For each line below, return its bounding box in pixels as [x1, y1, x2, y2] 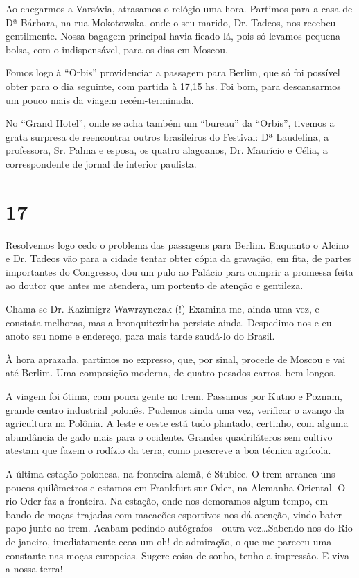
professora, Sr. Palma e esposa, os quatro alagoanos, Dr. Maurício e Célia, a [6, 143, 328, 157]
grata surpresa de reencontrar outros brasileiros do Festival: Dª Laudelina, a [6, 129, 329, 143]
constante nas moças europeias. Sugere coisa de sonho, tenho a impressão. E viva [6, 548, 349, 562]
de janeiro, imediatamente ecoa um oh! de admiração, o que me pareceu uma [6, 534, 332, 548]
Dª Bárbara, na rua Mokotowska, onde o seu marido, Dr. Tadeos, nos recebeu [6, 15, 336, 29]
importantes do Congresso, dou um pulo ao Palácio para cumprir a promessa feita [6, 264, 353, 279]
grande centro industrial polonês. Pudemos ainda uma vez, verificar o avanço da [6, 402, 345, 417]
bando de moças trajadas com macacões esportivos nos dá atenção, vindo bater [6, 507, 342, 521]
